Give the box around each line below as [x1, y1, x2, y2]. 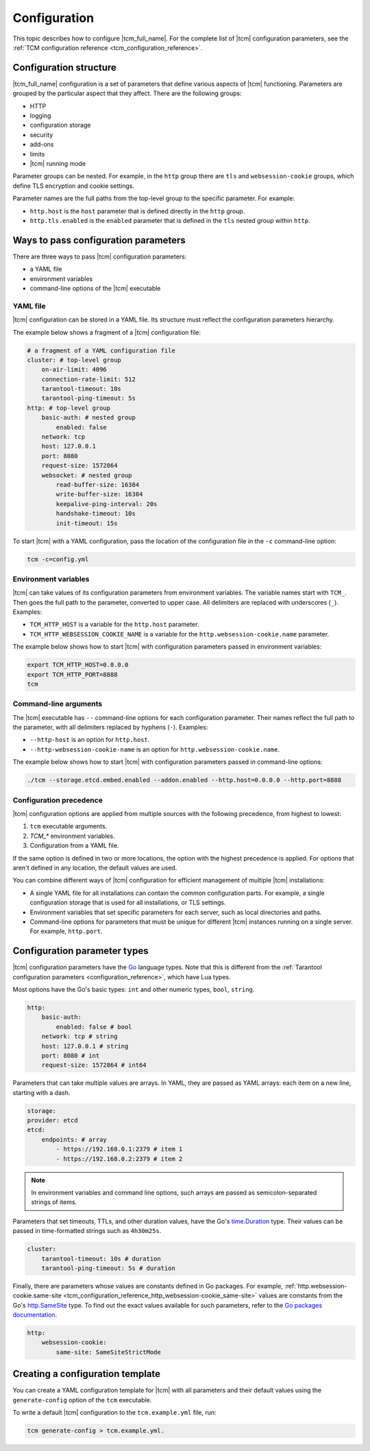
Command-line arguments [12, 699, 103, 709]
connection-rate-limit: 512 [41, 375, 136, 383]
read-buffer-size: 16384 [56, 481, 140, 488]
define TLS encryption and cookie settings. [12, 182, 135, 190]
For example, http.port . [29, 927, 103, 935]
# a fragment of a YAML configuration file [27, 346, 176, 355]
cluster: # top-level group [27, 356, 121, 363]
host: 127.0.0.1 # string [41, 1042, 129, 1050]
